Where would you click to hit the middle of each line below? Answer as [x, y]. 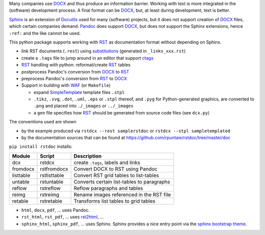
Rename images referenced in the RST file [122, 194]
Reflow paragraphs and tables [108, 188]
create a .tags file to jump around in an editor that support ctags [88, 58]
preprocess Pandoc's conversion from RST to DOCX [74, 78]
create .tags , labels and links [107, 163]
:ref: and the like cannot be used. [45, 33]
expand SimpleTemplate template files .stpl [79, 92]
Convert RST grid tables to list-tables [117, 175]
